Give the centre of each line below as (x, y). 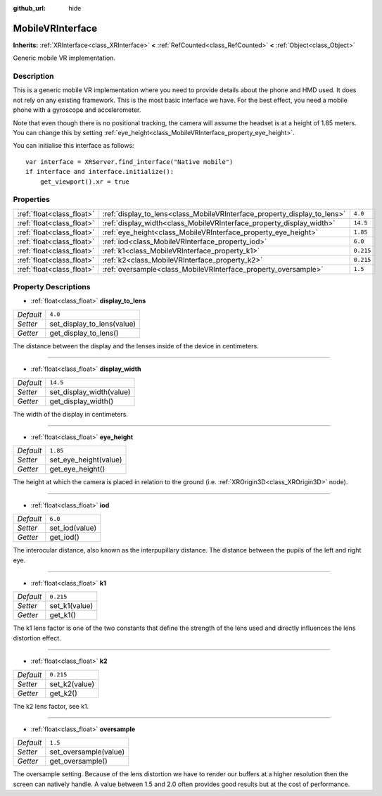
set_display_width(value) (90, 392)
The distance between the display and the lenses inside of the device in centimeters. (136, 346)
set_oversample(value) (87, 752)
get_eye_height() (77, 469)
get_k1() (63, 615)
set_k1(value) (71, 606)
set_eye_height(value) (86, 460)
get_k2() (63, 693)
